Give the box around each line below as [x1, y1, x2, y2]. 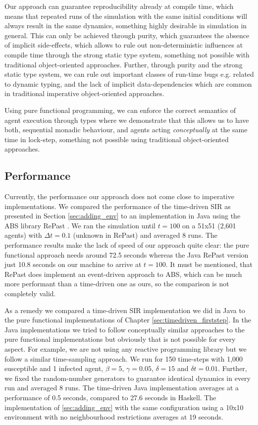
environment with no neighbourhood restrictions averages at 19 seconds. [4, 412, 223, 422]
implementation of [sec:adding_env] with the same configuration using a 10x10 [4, 402, 244, 412]
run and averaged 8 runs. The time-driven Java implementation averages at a [4, 382, 239, 393]
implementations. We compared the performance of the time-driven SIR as [4, 201, 231, 211]
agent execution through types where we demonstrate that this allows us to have [4, 114, 249, 125]
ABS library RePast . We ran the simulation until [4, 220, 155, 230]
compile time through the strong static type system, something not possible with [4, 49, 250, 59]
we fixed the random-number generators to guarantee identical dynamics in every [4, 372, 251, 383]
